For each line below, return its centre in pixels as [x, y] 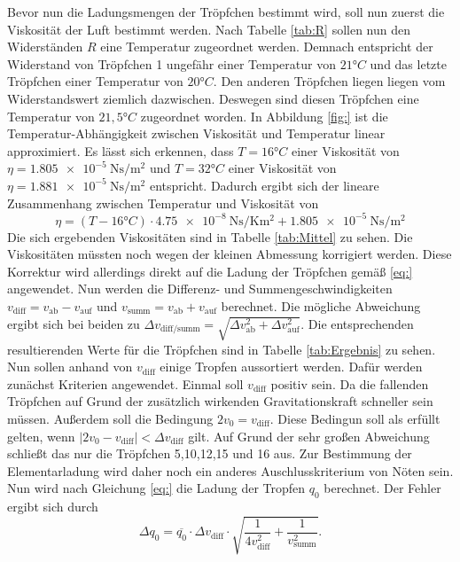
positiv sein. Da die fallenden [350, 383]
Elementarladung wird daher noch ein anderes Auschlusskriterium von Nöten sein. [230, 470]
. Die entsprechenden [357, 323]
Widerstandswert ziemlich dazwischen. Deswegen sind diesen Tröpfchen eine [213, 98]
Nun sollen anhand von [70, 367]
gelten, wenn [41, 436]
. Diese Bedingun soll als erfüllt [355, 418]
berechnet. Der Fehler [382, 488]
